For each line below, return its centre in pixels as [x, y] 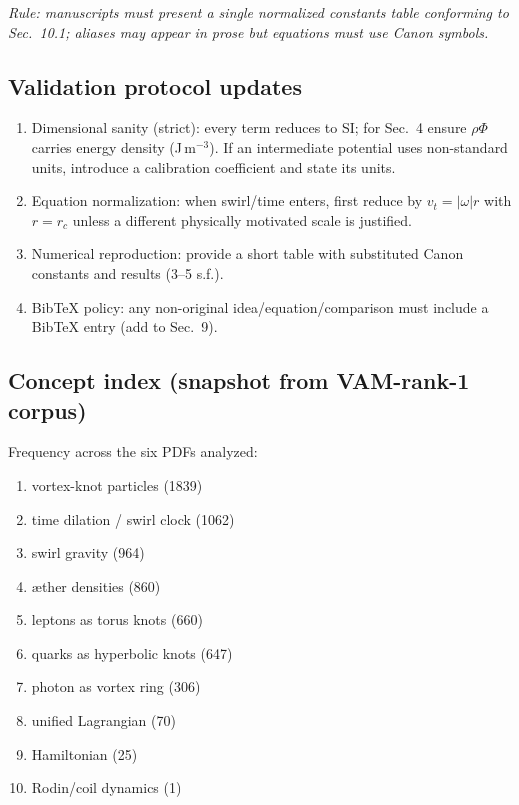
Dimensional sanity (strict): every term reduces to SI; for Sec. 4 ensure [249, 127]
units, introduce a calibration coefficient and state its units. [213, 166]
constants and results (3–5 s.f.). [127, 272]
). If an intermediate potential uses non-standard [358, 146]
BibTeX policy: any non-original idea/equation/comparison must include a [260, 306]
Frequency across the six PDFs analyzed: [133, 451]
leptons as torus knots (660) [117, 619]
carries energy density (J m [113, 146]
